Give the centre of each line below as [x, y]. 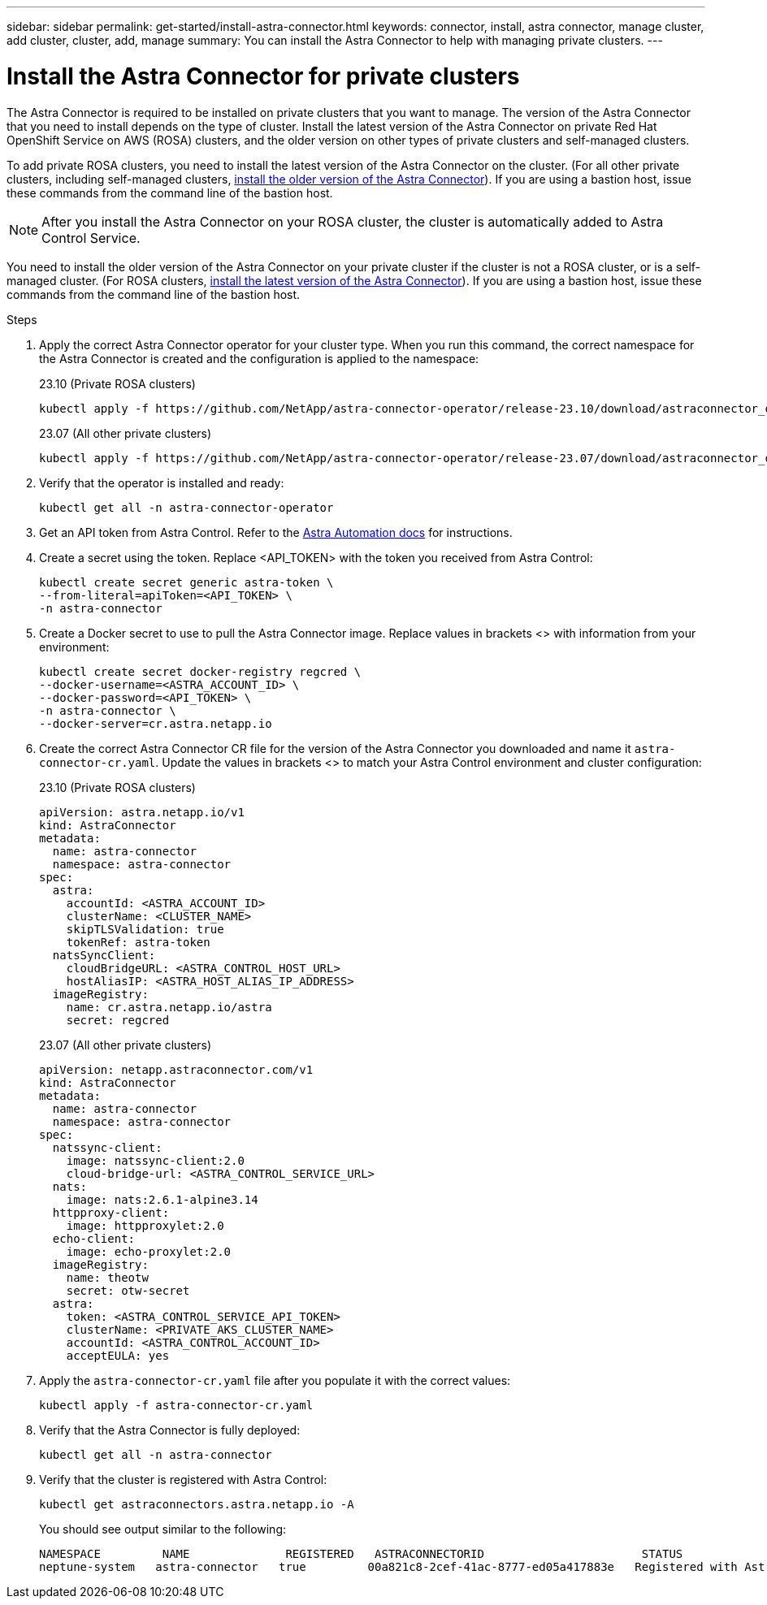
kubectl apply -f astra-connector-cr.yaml [176, 1405]
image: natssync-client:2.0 [155, 1160]
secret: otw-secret [128, 1290]
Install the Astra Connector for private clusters [263, 76]
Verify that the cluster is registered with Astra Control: [183, 1479]
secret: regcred [118, 1020]
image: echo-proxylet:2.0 [149, 1251]
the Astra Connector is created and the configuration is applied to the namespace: [259, 358]
